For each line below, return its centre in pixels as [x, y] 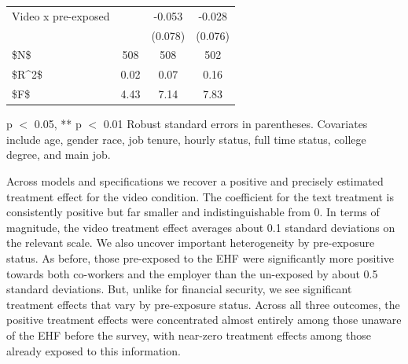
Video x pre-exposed [61, 15]
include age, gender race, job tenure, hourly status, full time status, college [186, 139]
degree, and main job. [59, 154]
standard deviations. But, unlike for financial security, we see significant [179, 289]
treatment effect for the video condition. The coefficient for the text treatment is [200, 196]
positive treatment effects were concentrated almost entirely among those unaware [204, 320]
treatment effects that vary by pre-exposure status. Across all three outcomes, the [203, 304]
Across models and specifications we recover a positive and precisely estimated [195, 181]
